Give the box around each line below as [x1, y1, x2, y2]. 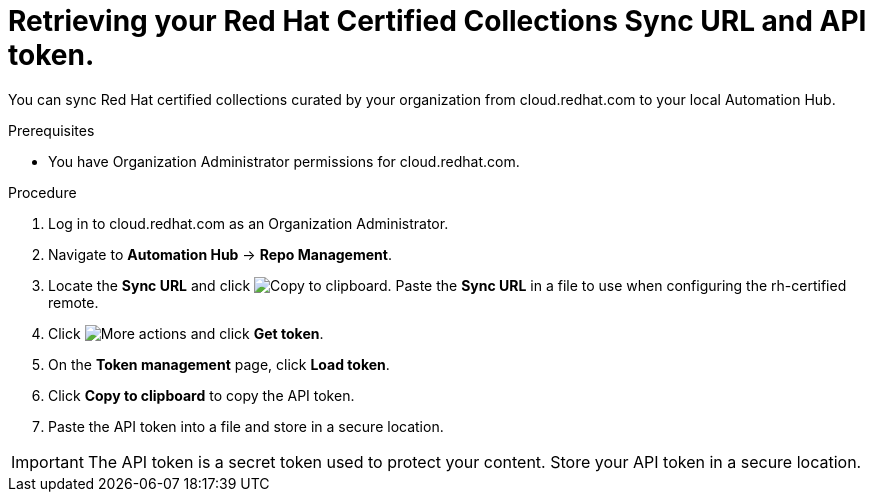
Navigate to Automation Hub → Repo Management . [48, 245, 392, 263]
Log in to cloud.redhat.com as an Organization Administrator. [48, 214, 449, 232]
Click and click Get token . [48, 324, 324, 342]
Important [11, 451, 84, 472]
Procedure [8, 183, 77, 201]
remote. [48, 293, 99, 311]
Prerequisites [8, 121, 95, 139]
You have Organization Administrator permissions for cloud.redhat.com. [48, 152, 520, 170]
